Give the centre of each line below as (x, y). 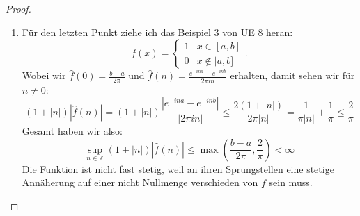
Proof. (18, 8)
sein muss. (291, 182)
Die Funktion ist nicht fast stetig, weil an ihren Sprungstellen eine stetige (178, 168)
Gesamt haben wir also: (72, 131)
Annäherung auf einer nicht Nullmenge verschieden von (140, 182)
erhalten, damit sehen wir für (292, 75)
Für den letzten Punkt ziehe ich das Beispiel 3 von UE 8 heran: (157, 32)
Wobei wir (44, 75)
